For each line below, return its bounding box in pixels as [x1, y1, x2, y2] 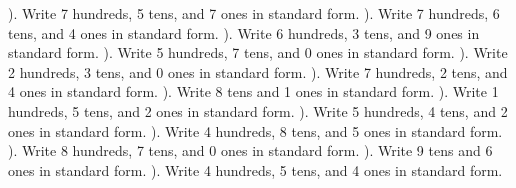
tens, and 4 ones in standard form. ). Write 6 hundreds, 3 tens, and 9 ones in [8, 22, 480, 43]
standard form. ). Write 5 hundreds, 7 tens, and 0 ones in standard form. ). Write [8, 42, 508, 63]
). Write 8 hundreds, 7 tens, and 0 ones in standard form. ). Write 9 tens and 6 [8, 140, 493, 161]
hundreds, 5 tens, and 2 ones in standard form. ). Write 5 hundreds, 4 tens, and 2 [8, 100, 508, 121]
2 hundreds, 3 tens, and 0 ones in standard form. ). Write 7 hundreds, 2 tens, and [8, 61, 508, 82]
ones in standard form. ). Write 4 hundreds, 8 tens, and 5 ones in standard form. [8, 120, 503, 141]
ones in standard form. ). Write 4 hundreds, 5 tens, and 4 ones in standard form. [8, 159, 503, 180]
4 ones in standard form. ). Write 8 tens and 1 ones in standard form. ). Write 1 [8, 81, 499, 102]
